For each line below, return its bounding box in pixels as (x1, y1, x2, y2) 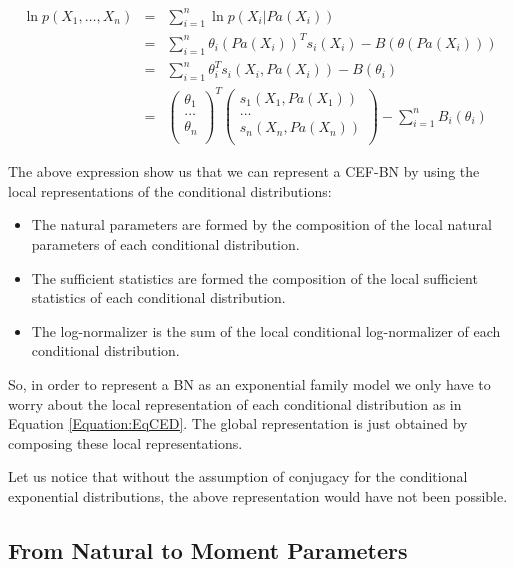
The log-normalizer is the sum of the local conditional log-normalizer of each (31, 320, 501, 341)
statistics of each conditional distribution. (31, 287, 286, 308)
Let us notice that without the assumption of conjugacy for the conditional (8, 466, 468, 487)
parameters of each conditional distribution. (31, 233, 300, 254)
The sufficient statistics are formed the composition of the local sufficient (31, 267, 478, 288)
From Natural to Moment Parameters (8, 534, 408, 565)
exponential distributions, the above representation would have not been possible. (8, 485, 508, 506)
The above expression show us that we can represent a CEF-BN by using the (8, 161, 480, 182)
